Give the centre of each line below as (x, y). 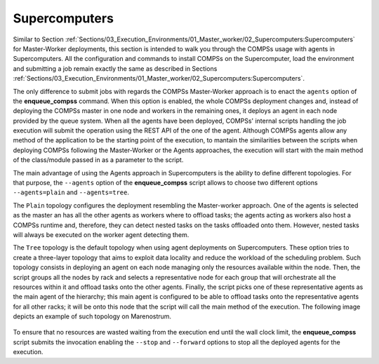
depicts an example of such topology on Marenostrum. (92, 316)
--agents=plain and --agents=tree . (71, 192)
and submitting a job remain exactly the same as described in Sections (115, 68)
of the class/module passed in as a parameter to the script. (98, 160)
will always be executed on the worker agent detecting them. (101, 234)
